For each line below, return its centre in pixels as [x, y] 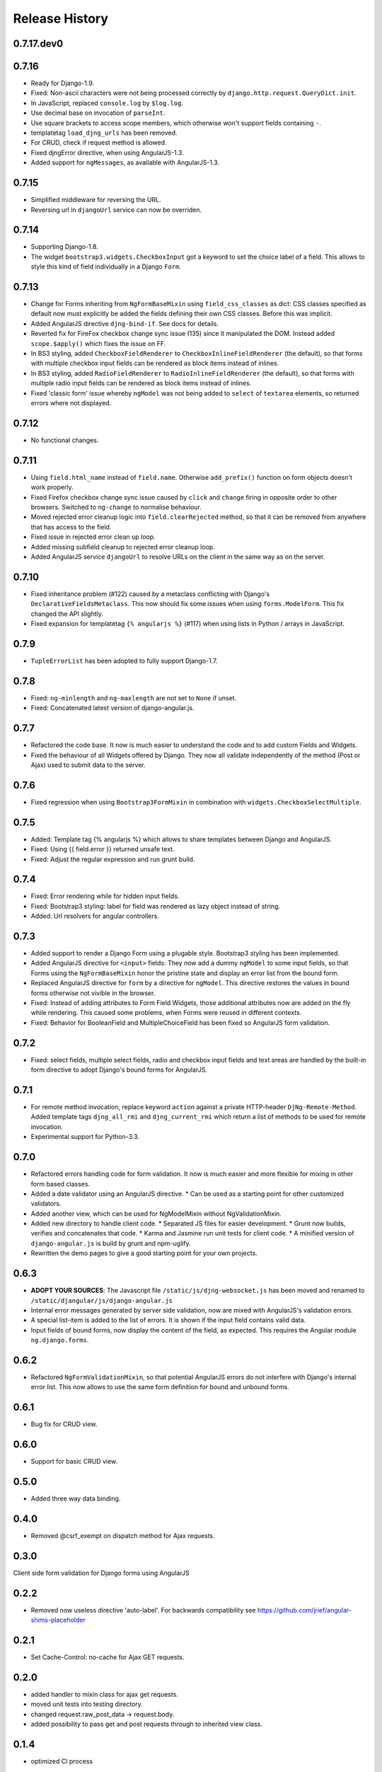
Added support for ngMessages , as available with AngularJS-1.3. [125, 162]
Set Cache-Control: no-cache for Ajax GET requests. [108, 1657]
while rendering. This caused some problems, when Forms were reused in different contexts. [166, 1013]
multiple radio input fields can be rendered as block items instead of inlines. [141, 383]
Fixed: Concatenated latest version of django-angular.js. [112, 708]
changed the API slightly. [67, 614]
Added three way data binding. [76, 1498]
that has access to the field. [71, 527]
